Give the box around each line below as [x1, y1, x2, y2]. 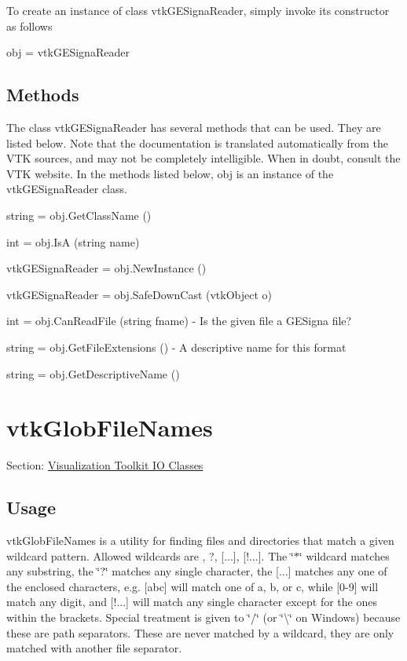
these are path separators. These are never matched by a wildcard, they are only [6, 624, 394, 641]
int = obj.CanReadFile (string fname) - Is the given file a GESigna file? [6, 312, 352, 329]
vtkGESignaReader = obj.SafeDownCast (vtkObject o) [6, 286, 273, 302]
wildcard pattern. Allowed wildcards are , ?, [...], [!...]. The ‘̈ [6, 547, 294, 564]
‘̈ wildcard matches [299, 547, 390, 564]
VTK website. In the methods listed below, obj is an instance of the [6, 165, 334, 181]
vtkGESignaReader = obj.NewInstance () [6, 260, 207, 276]
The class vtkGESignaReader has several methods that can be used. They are [6, 119, 381, 135]
